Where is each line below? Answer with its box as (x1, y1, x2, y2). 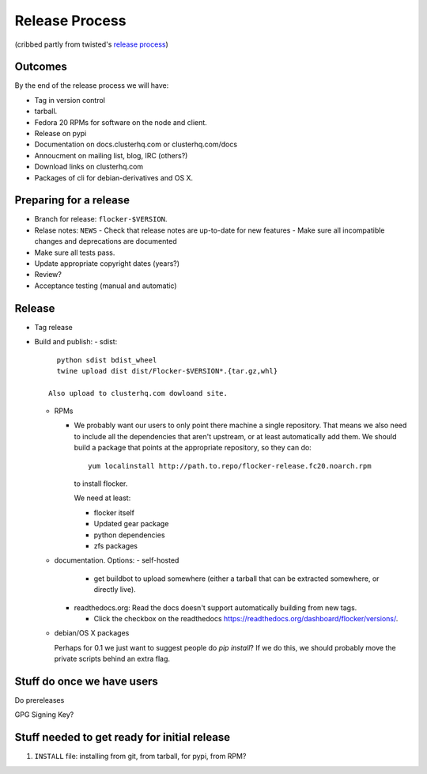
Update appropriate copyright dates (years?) (34, 259, 180, 268)
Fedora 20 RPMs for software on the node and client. (34, 117, 207, 127)
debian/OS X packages (54, 628, 130, 638)
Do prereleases (14, 696, 65, 705)
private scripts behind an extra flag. (54, 654, 170, 664)
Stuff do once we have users (14, 674, 158, 688)
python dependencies (93, 530, 165, 540)
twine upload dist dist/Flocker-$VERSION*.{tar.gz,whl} (56, 366, 278, 375)
